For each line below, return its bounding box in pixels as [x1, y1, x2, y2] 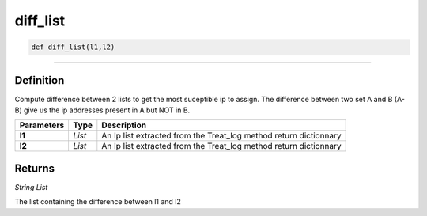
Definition [14, 74, 65, 87]
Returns [14, 161, 55, 175]
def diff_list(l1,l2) [31, 43, 115, 51]
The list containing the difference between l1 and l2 [14, 197, 182, 207]
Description [101, 119, 146, 131]
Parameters [19, 119, 65, 131]
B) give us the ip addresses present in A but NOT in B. [14, 105, 191, 115]
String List [14, 182, 48, 191]
